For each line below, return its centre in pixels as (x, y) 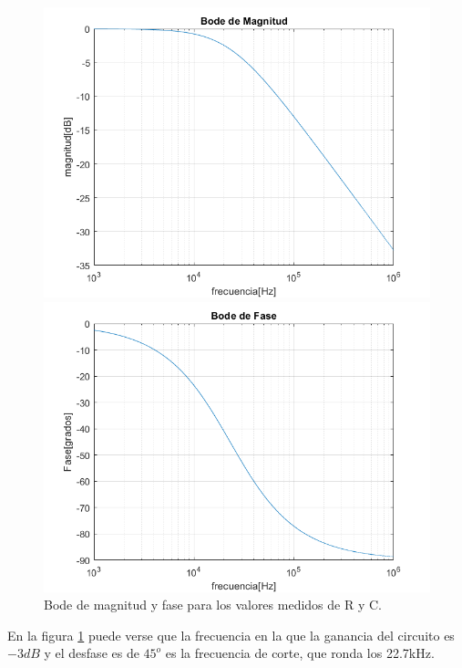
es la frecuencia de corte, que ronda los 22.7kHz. (300, 653)
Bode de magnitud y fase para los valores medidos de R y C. (213, 605)
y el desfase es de (92, 653)
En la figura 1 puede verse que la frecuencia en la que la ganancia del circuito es (231, 635)
